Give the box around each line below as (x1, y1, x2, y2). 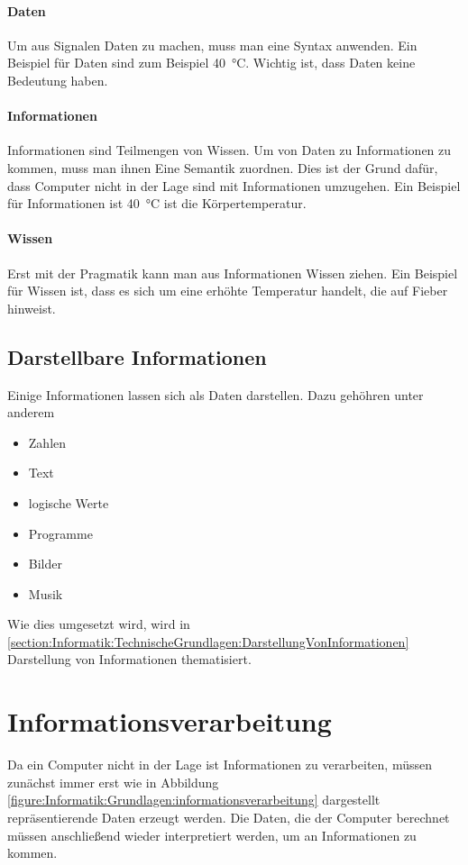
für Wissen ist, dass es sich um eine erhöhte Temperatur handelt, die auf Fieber (7, 281, 448, 300)
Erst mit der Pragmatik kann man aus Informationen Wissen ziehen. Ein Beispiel (7, 263, 458, 282)
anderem (7, 403, 55, 422)
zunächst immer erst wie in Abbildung (7, 772, 219, 791)
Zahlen (28, 432, 67, 451)
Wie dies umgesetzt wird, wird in (7, 615, 190, 633)
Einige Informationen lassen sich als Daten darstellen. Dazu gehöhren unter (7, 385, 424, 404)
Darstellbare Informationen (7, 342, 267, 370)
